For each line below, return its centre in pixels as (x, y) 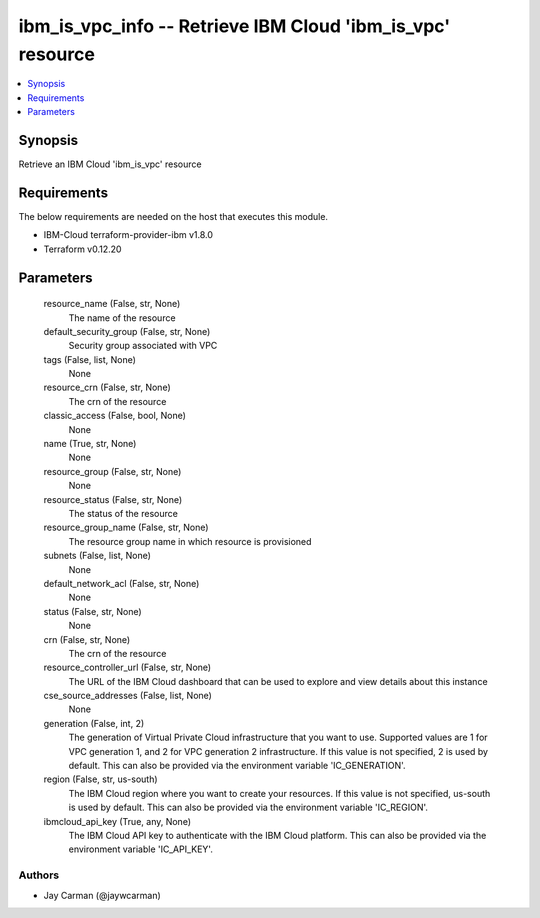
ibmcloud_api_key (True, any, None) (117, 821)
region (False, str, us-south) (101, 779)
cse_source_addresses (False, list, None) (127, 696)
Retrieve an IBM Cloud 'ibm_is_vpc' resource (110, 164)
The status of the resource (123, 513)
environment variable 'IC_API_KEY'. (141, 849)
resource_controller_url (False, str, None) (127, 667)
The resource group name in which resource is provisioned (190, 541)
